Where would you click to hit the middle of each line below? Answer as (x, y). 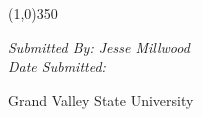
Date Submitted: (57, 66)
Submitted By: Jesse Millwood (99, 46)
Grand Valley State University (101, 99)
